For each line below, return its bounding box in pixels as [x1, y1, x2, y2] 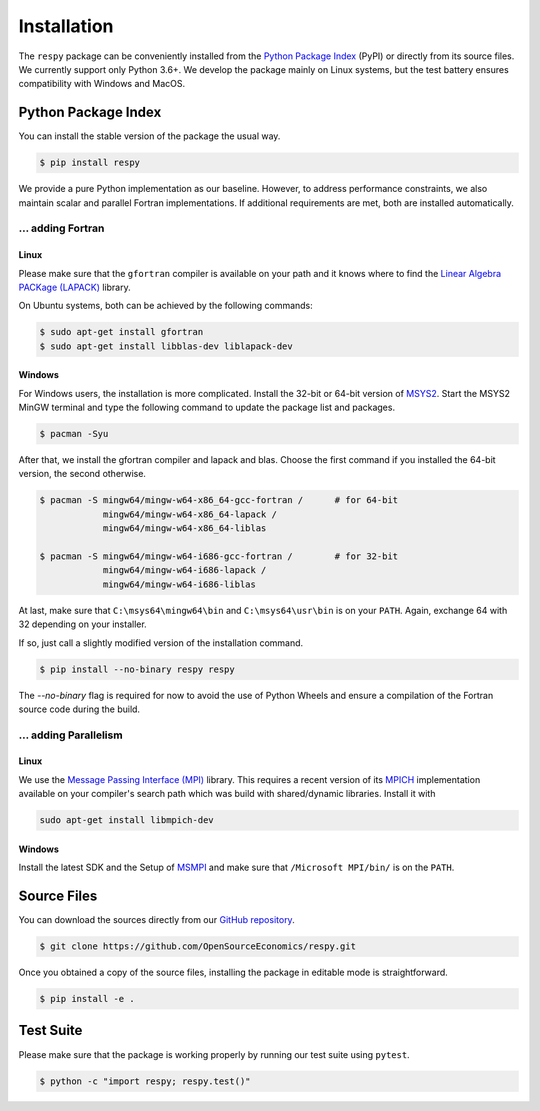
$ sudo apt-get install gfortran [39, 326, 204, 338]
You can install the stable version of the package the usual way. [18, 130, 281, 142]
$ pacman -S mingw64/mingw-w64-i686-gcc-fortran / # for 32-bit [39, 550, 399, 562]
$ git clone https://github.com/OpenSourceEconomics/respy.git [39, 941, 357, 952]
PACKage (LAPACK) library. [18, 281, 131, 293]
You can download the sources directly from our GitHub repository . [18, 914, 295, 926]
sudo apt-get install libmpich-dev [39, 815, 214, 826]
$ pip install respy [39, 157, 140, 169]
